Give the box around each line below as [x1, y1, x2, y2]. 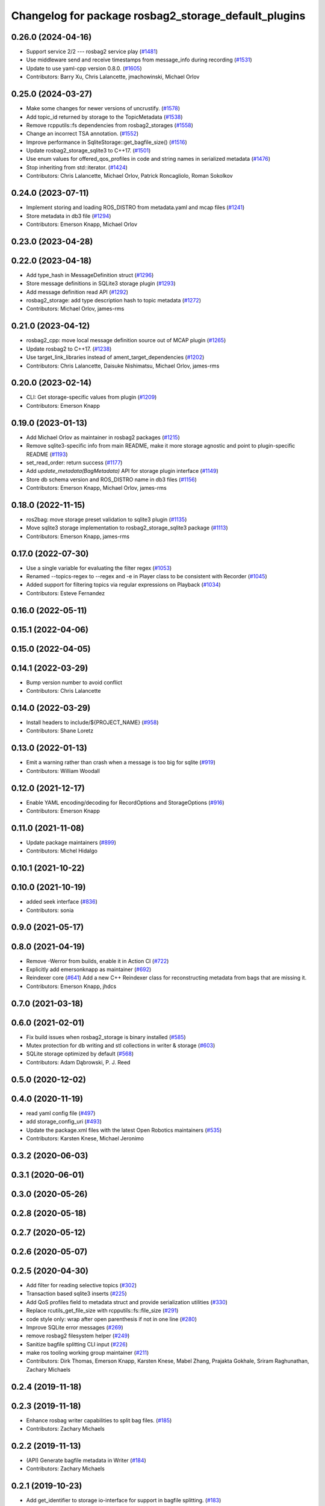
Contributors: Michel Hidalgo [26, 847, 97, 855]
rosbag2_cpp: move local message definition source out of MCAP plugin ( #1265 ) [26, 337, 226, 344]
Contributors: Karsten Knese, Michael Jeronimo [26, 1134, 144, 1142]
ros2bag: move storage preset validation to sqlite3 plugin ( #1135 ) [26, 516, 187, 523]
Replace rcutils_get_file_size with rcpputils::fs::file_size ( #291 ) [26, 1307, 179, 1314]
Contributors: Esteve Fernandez [26, 589, 105, 596]
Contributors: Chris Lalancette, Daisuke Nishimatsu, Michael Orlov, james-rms [26, 362, 220, 369]
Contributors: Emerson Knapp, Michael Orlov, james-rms [26, 484, 167, 492]
